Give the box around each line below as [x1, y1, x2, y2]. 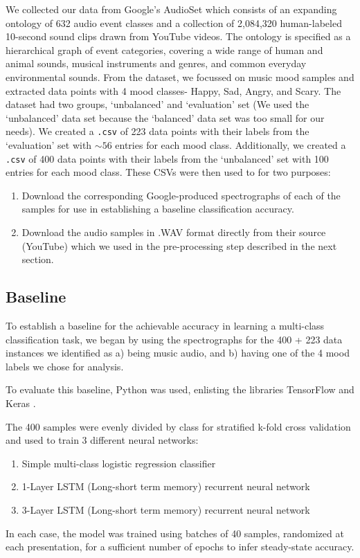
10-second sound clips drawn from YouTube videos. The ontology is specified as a [6, 29, 351, 44]
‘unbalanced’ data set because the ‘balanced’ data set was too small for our [6, 110, 325, 125]
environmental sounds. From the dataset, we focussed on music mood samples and [6, 69, 354, 84]
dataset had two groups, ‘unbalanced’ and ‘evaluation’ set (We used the [6, 97, 309, 111]
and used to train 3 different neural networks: [6, 433, 199, 447]
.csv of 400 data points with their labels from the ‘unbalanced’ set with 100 [6, 151, 329, 165]
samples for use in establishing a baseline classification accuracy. [21, 201, 294, 216]
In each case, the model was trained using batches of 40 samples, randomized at [6, 525, 344, 540]
